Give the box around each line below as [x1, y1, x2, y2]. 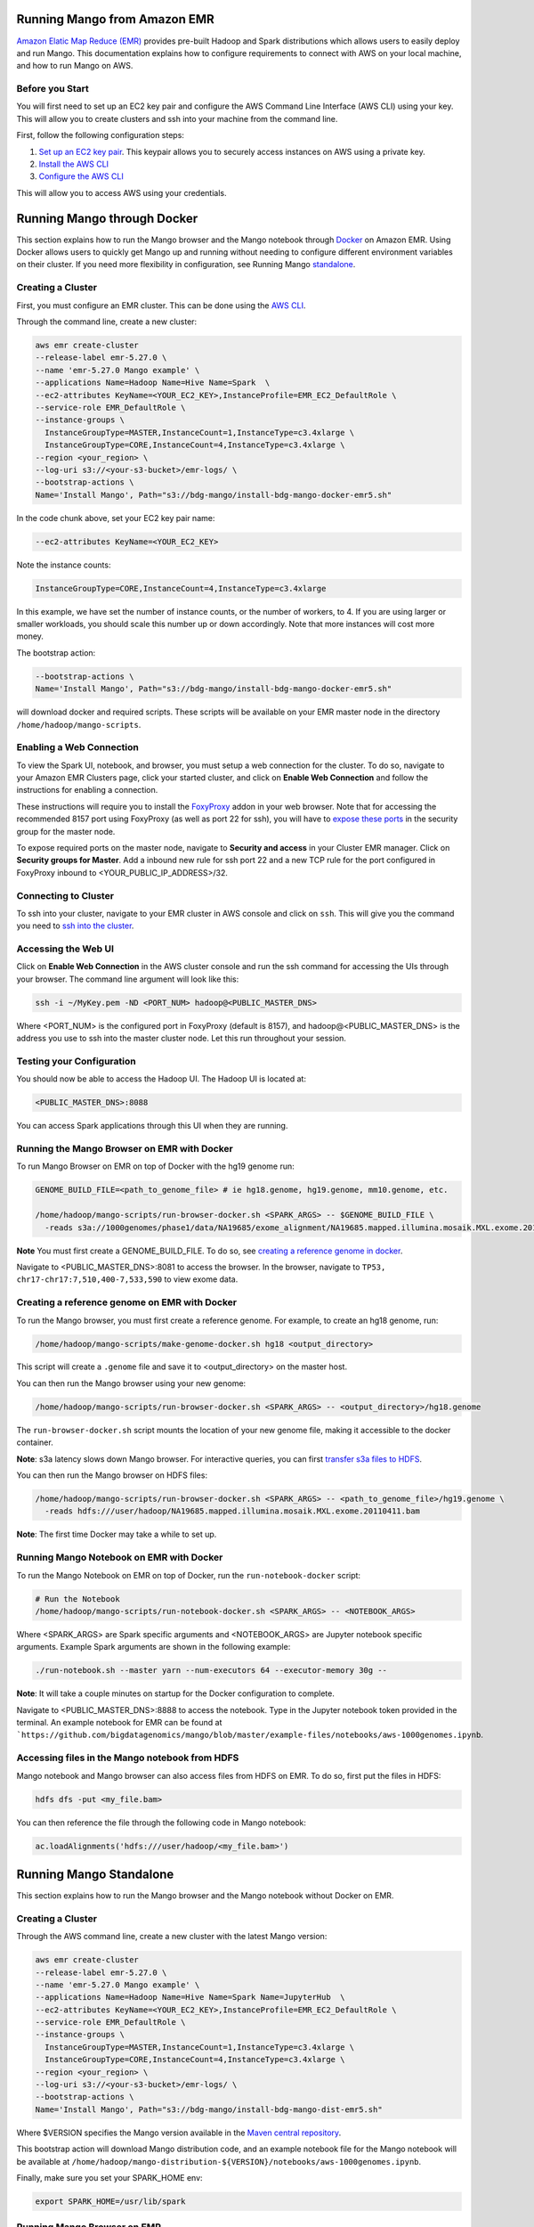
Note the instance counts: [16, 559, 111, 570]
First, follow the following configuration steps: [16, 130, 184, 141]
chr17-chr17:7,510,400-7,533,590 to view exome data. [16, 1274, 239, 1285]
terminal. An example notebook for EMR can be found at [16, 1717, 222, 1728]
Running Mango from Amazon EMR [16, 12, 215, 27]
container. [16, 1437, 53, 1448]
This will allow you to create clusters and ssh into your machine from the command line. [16, 113, 338, 124]
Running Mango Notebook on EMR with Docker [16, 1551, 223, 1563]
